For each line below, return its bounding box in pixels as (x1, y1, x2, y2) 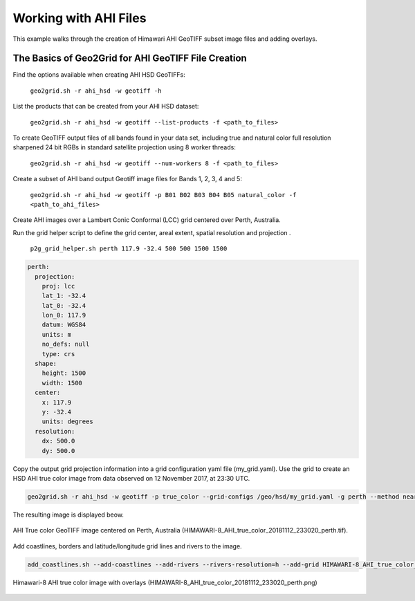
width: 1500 (41, 379, 83, 387)
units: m (41, 331, 72, 338)
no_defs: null (41, 340, 90, 349)
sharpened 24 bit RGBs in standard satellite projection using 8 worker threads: (12, 143, 237, 151)
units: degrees (41, 418, 93, 425)
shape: (35, 360, 57, 368)
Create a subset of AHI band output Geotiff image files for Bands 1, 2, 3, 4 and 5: (12, 175, 242, 183)
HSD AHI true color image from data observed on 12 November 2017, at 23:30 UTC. (12, 474, 250, 482)
